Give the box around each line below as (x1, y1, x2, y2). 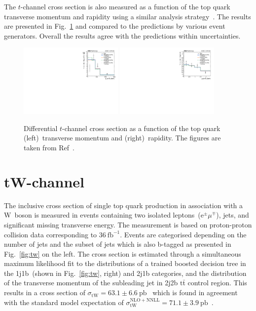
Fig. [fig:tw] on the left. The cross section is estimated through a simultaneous (4, 248, 241, 259)
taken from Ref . (24, 142, 74, 152)
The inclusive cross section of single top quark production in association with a (4, 200, 243, 210)
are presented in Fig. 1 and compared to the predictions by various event (4, 21, 225, 31)
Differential (24, 123, 58, 133)
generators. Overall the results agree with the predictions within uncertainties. (4, 30, 241, 41)
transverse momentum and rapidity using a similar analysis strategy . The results (4, 11, 251, 21)
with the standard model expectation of (4, 297, 124, 307)
